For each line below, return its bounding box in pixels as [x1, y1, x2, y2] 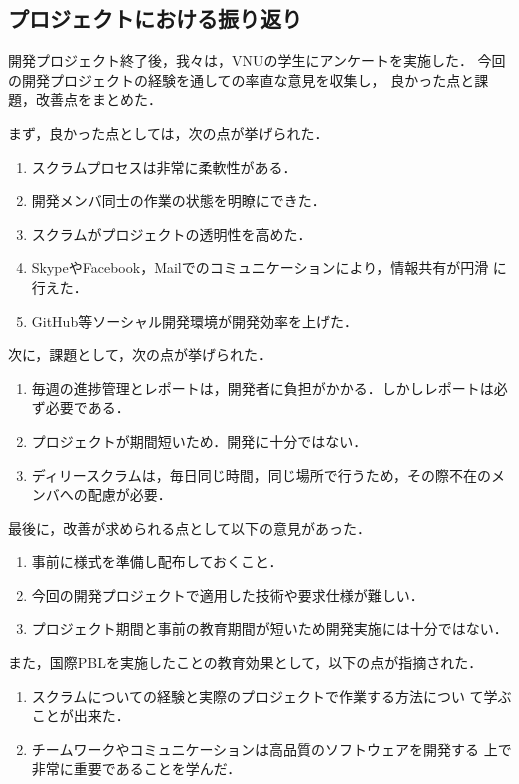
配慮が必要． [87, 484, 172, 505]
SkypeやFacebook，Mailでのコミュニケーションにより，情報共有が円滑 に [31, 257, 507, 278]
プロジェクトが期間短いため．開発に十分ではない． [31, 430, 368, 451]
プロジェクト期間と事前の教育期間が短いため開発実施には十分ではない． [31, 618, 508, 639]
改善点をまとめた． [35, 89, 162, 110]
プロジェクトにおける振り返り [8, 3, 302, 34]
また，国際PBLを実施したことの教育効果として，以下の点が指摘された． [8, 652, 483, 673]
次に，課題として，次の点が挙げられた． [8, 344, 272, 365]
